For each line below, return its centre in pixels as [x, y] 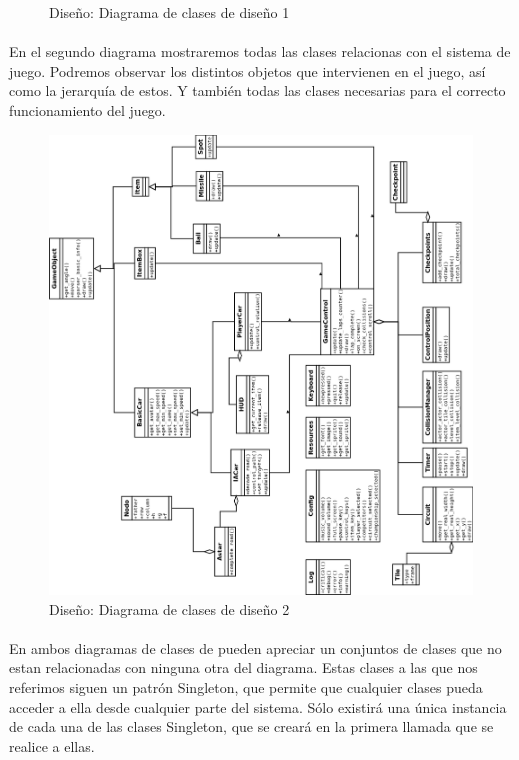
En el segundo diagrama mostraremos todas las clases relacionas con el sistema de [260, 51]
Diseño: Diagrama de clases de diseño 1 [169, 12]
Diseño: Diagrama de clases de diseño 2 [169, 608]
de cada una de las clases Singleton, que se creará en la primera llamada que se [251, 726]
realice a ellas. [52, 745]
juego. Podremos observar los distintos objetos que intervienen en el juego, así [247, 70]
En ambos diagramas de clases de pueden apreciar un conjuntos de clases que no [255, 647]
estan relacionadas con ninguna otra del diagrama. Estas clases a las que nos [243, 667]
